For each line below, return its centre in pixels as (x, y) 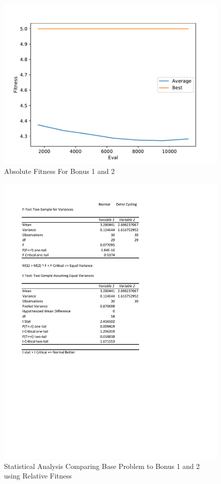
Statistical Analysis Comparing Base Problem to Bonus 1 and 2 (102, 466)
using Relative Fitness (38, 476)
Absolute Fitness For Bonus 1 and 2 (60, 171)
